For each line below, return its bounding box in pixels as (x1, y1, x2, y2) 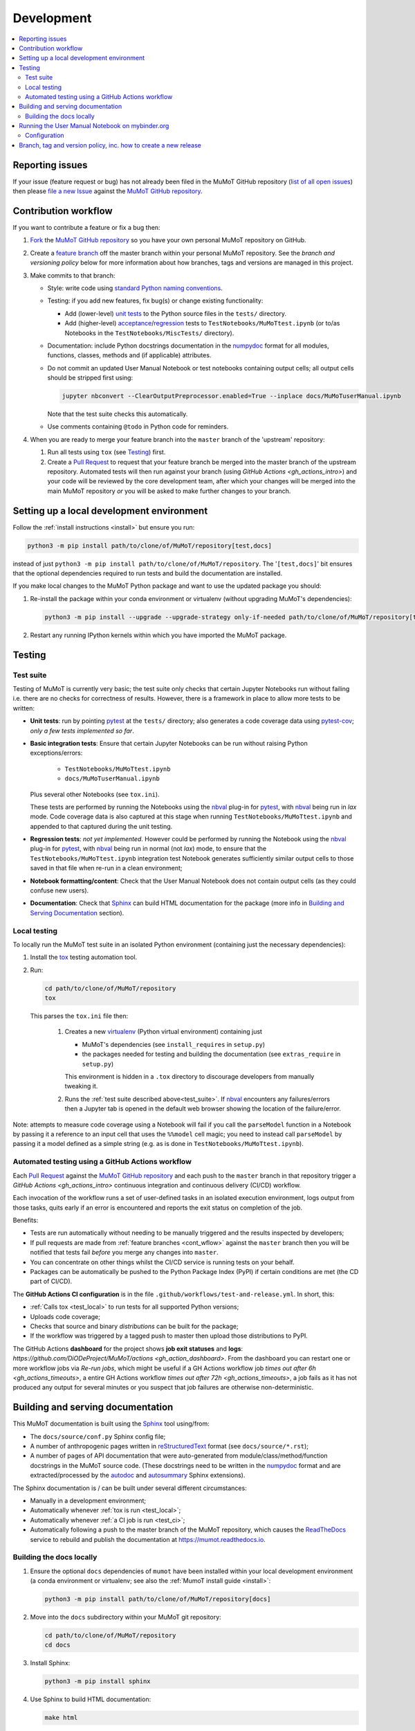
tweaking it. (64, 1082, 98, 1091)
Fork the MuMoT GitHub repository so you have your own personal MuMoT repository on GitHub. (30, 236, 307, 244)
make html (44, 1714, 78, 1722)
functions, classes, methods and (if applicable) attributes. (47, 351, 212, 359)
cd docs (44, 1641, 71, 1649)
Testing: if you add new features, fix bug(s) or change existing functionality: (47, 296, 264, 305)
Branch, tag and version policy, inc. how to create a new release (19, 141, 202, 149)
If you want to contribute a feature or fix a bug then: (12, 224, 160, 232)
